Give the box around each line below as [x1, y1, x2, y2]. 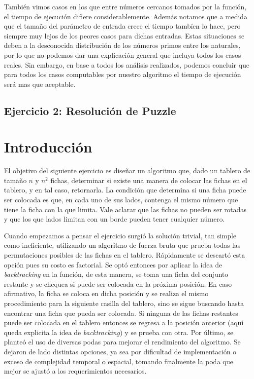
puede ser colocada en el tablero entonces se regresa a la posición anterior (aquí [4, 317, 244, 328]
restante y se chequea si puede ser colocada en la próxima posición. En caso [4, 278, 232, 289]
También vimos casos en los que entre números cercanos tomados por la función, [4, 1, 247, 11]
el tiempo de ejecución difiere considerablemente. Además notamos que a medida [4, 11, 248, 21]
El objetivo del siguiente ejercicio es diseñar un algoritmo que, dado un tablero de [4, 165, 251, 176]
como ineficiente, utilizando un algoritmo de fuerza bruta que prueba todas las [4, 240, 241, 250]
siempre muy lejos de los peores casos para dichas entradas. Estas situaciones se [4, 30, 245, 40]
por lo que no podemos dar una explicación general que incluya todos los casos [4, 49, 241, 60]
